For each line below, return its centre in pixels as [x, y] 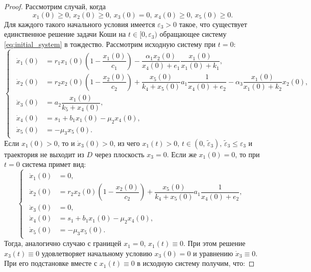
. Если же [182, 154]
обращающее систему [193, 34]
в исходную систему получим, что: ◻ [196, 263]
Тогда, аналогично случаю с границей [63, 243]
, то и [66, 143]
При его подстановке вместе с [51, 263]
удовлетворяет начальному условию [97, 253]
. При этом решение [214, 243]
